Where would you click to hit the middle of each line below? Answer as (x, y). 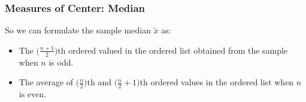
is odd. (61, 62)
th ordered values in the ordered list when (217, 82)
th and (99, 82)
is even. (32, 94)
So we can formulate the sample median (78, 30)
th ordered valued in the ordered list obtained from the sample (173, 50)
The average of (46, 82)
